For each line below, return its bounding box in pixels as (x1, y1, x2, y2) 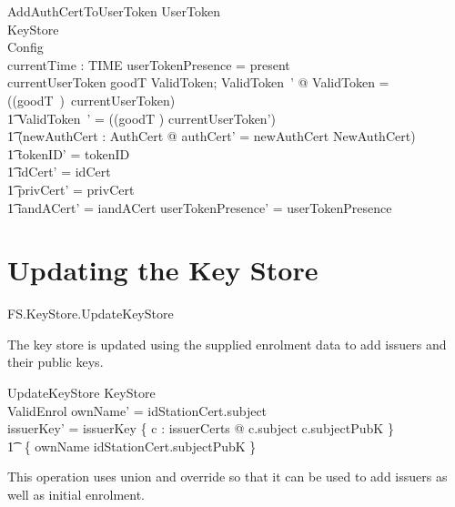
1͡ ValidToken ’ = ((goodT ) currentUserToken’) (7, 108, 276, 127)
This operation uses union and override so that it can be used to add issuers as (7, 467, 448, 486)
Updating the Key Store (7, 251, 318, 289)
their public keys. (7, 352, 104, 371)
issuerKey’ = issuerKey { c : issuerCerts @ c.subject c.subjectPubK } (7, 419, 394, 438)
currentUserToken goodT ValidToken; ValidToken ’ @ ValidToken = (7, 73, 389, 92)
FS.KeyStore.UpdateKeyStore (7, 304, 174, 323)
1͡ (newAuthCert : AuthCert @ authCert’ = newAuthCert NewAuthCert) (7, 127, 416, 146)
